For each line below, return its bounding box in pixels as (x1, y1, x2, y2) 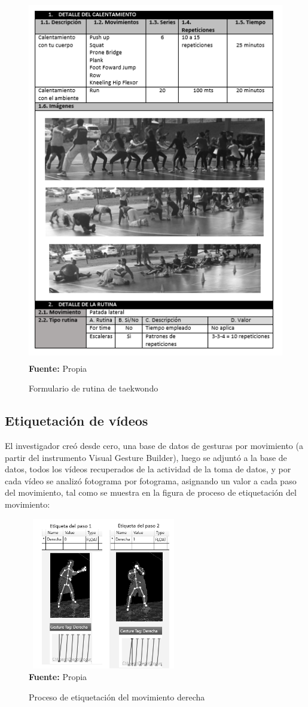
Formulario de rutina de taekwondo (29, 382, 158, 395)
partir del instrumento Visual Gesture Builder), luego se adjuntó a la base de (5, 451, 287, 463)
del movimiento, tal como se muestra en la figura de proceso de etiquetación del (5, 486, 297, 499)
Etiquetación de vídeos (5, 411, 148, 430)
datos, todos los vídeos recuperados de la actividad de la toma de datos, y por (5, 463, 291, 475)
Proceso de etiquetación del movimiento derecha (29, 690, 205, 703)
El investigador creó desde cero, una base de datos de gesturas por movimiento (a (5, 439, 303, 451)
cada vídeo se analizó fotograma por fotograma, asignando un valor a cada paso (5, 474, 297, 487)
